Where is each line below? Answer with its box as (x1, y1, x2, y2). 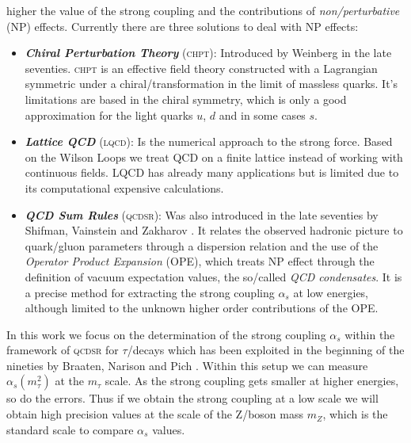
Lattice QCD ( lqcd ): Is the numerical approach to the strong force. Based (25, 133, 393, 150)
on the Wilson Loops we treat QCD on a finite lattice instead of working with (25, 148, 403, 165)
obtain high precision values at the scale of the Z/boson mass (6, 406, 303, 422)
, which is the (322, 406, 388, 422)
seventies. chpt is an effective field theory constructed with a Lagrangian (25, 59, 378, 76)
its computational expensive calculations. (25, 179, 224, 196)
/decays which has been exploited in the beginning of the (127, 342, 405, 358)
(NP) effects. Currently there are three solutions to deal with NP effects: (6, 17, 359, 34)
